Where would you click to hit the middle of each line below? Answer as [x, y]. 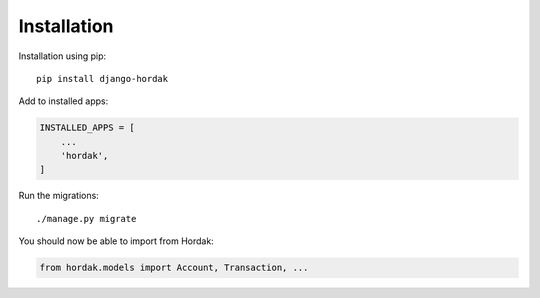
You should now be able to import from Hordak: [116, 241]
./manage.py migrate [86, 218]
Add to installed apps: [63, 101]
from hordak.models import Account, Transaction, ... [174, 268]
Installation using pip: [62, 56]
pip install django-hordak [102, 78]
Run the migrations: [58, 196]
